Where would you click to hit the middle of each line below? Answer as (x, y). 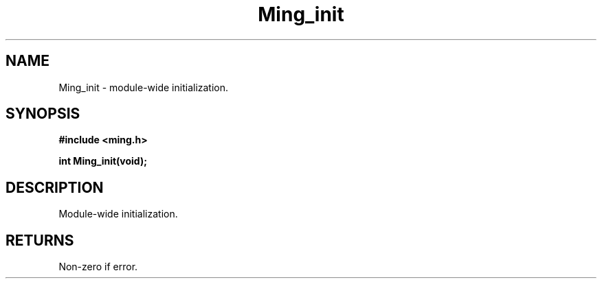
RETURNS (40, 240)
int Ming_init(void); (103, 161)
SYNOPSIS (43, 114)
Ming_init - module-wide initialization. (144, 87)
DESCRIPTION (55, 187)
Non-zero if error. (98, 267)
